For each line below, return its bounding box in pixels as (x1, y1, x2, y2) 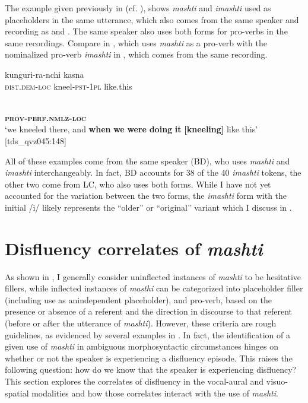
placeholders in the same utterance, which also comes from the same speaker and (5, 13, 299, 26)
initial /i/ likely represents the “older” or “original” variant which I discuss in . (5, 201, 292, 213)
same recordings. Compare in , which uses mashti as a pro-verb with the (5, 36, 267, 49)
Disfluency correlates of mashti (5, 236, 263, 261)
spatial (5, 386, 29, 399)
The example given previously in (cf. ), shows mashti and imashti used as (5, 2, 271, 14)
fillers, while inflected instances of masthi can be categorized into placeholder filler (5, 282, 303, 294)
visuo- (266, 375, 288, 387)
